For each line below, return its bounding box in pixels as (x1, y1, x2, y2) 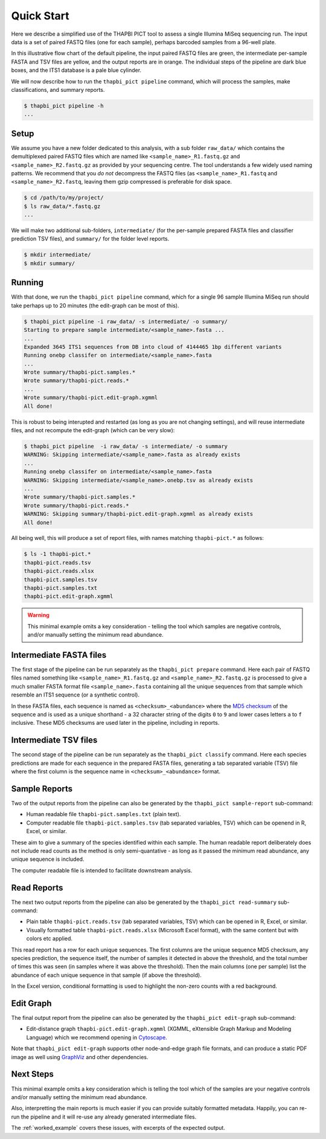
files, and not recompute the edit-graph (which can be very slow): (11, 427, 175, 433)
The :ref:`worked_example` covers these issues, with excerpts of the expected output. (11, 1124, 226, 1132)
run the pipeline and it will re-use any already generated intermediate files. (11, 1113, 197, 1120)
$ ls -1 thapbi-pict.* (24, 551, 91, 557)
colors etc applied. (26, 935, 72, 943)
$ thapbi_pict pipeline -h (24, 102, 104, 109)
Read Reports (11, 883, 63, 893)
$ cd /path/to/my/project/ (24, 194, 104, 201)
